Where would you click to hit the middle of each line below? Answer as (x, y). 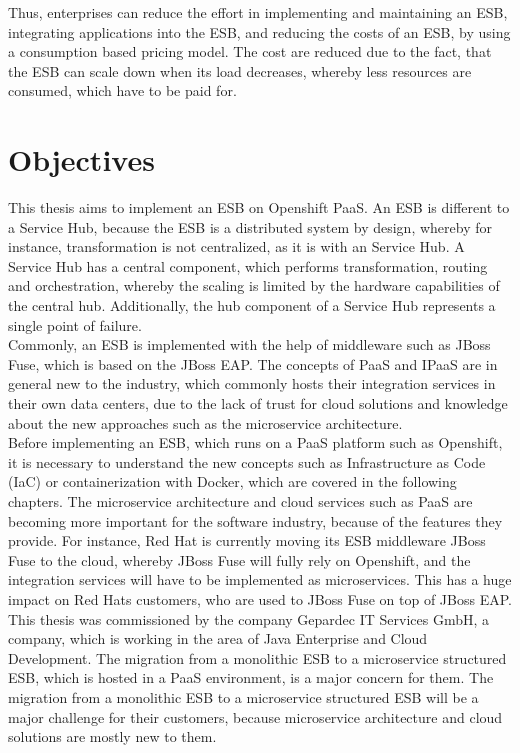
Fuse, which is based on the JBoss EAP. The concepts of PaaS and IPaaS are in (253, 363)
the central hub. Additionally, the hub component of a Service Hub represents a (252, 305)
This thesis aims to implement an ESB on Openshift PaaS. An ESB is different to (259, 207)
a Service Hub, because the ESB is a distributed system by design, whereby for (250, 226)
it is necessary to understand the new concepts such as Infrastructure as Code (247, 461)
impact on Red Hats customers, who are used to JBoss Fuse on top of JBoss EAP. (260, 598)
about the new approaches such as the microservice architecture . (205, 422)
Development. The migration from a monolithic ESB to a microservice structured (257, 657)
